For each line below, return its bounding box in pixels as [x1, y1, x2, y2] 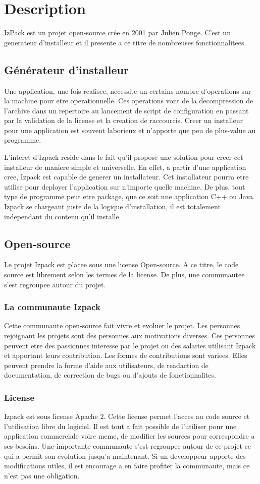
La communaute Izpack [4, 300, 100, 313]
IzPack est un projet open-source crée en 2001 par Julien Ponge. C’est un [4, 27, 231, 38]
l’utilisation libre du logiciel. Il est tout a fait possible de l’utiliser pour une [4, 420, 237, 431]
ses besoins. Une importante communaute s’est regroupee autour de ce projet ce [4, 441, 251, 451]
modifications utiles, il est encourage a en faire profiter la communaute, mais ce [4, 460, 250, 471]
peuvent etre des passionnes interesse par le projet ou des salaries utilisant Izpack [4, 340, 256, 350]
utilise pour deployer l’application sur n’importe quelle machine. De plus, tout [4, 181, 245, 192]
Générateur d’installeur [4, 62, 129, 77]
